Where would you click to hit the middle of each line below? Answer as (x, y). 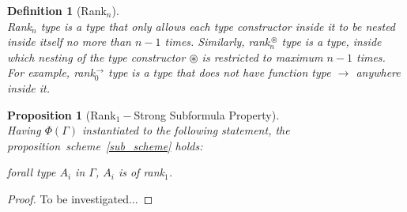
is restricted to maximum (262, 57)
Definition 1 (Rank (57, 10)
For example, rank (51, 72)
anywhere (378, 72)
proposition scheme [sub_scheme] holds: (105, 145)
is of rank (141, 172)
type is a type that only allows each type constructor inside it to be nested (218, 26)
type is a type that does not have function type (220, 72)
